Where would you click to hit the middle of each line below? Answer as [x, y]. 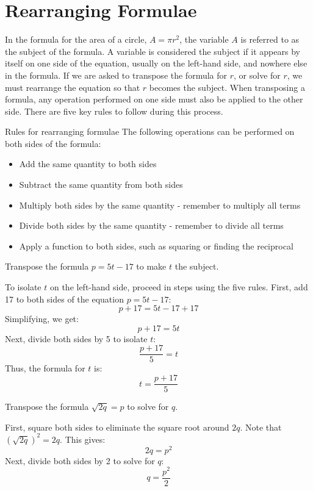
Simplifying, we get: [42, 319]
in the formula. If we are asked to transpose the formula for [116, 75]
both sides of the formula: [53, 143]
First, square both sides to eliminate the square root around [117, 427]
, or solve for [257, 75]
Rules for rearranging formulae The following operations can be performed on [150, 131]
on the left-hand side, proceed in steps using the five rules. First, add [179, 287]
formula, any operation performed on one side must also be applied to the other [154, 99]
